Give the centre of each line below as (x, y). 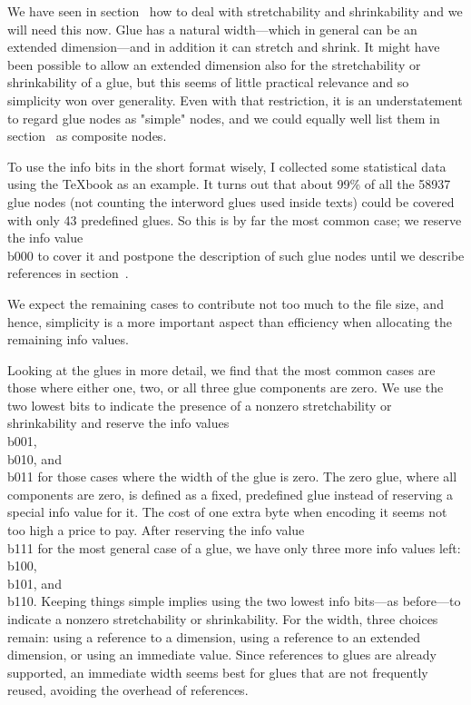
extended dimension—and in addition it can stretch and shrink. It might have (224, 47)
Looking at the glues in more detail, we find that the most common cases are (221, 369)
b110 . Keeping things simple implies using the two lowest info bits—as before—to (234, 601)
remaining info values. (68, 339)
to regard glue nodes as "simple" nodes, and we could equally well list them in (224, 118)
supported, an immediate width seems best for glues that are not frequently (218, 672)
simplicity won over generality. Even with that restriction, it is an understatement (235, 99)
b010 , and (34, 458)
